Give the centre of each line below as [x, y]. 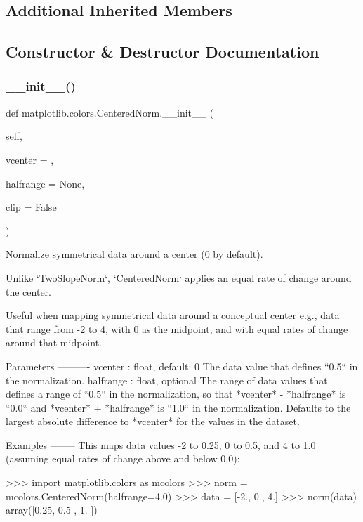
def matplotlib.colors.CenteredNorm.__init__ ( [110, 112]
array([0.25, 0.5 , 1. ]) [52, 510]
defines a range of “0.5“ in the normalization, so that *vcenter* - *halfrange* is [176, 394]
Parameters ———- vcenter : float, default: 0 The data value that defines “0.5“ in [182, 366]
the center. [28, 291]
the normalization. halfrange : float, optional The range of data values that [167, 380]
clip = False [31, 207]
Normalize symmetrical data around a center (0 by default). [134, 254]
